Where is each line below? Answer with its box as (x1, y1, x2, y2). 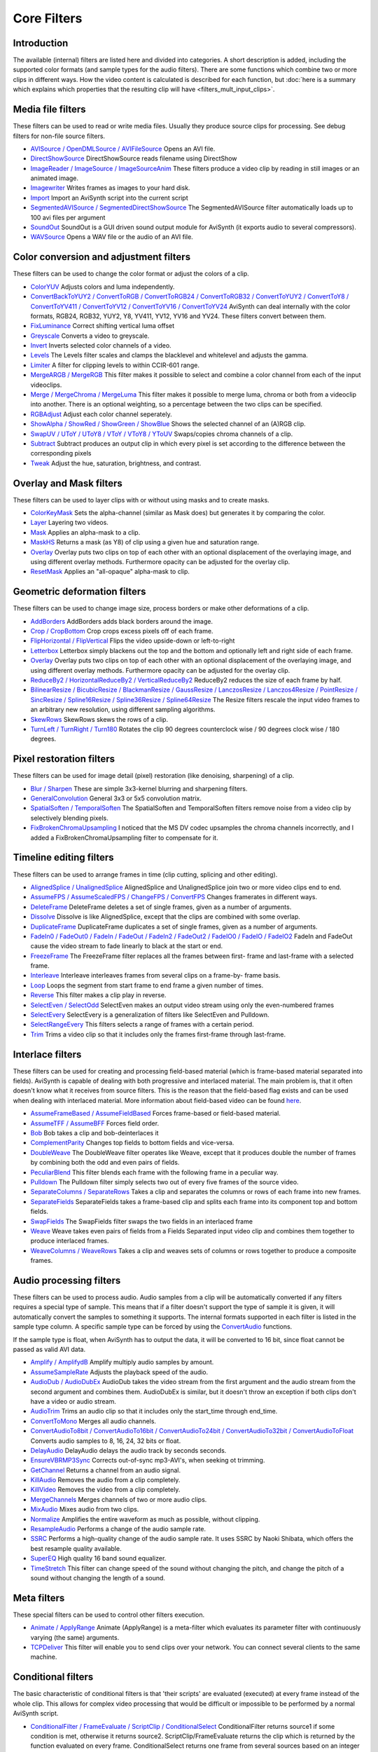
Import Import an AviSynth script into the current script (30, 193, 188, 202)
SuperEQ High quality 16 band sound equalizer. (30, 1554, 167, 1563)
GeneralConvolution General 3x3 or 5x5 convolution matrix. (30, 794, 202, 802)
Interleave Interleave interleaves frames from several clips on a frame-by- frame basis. (30, 971, 281, 980)
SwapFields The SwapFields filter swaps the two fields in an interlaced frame (30, 1217, 253, 1226)
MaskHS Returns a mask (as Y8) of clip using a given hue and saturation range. (30, 538, 259, 547)
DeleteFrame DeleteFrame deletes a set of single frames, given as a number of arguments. (30, 903, 292, 911)
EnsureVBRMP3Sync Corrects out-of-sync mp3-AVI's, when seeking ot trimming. (30, 1456, 265, 1465)
